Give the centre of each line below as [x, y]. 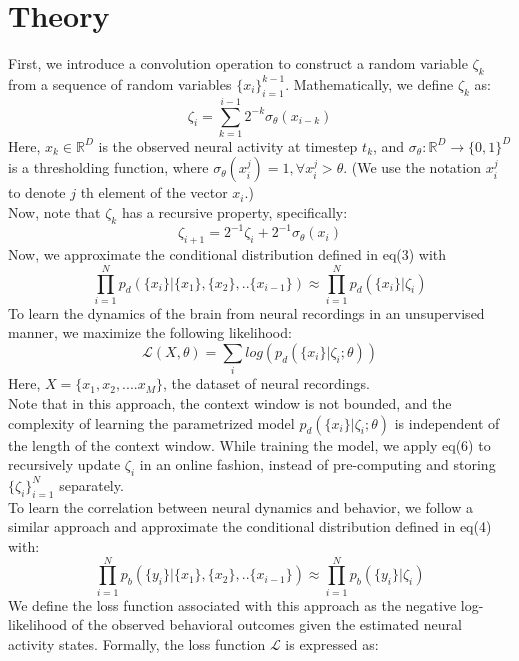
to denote [37, 192]
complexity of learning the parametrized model [151, 422]
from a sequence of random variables [120, 83]
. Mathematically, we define [369, 83]
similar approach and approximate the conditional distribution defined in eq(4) [250, 526]
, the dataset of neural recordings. [266, 383]
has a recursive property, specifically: [234, 212]
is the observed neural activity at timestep [228, 145]
